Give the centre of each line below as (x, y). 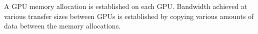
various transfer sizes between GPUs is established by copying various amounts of (129, 16)
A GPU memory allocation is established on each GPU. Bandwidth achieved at (126, 6)
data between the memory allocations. (62, 26)
